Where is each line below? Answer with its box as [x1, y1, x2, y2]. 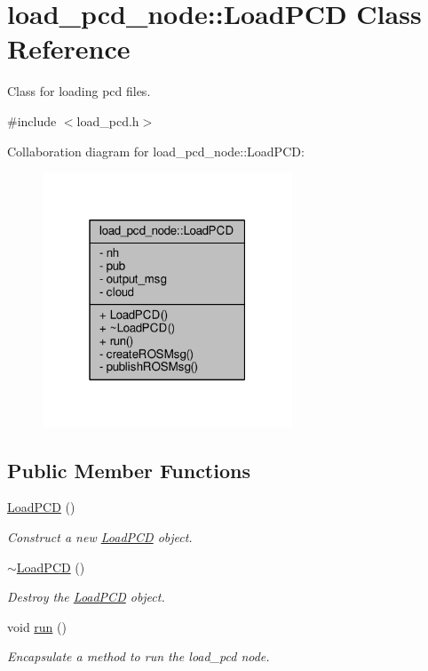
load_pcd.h [76, 111, 139, 130]
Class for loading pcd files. [7, 82, 151, 100]
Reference [7, 30, 131, 67]
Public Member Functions [7, 456, 250, 483]
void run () [7, 617, 67, 635]
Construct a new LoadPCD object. [7, 527, 193, 546]
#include [7, 111, 57, 130]
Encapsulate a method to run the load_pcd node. [7, 647, 270, 666]
